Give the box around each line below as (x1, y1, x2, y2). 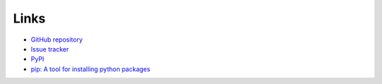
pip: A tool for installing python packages (30, 64, 151, 73)
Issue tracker (30, 44, 69, 53)
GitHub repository (30, 35, 83, 44)
